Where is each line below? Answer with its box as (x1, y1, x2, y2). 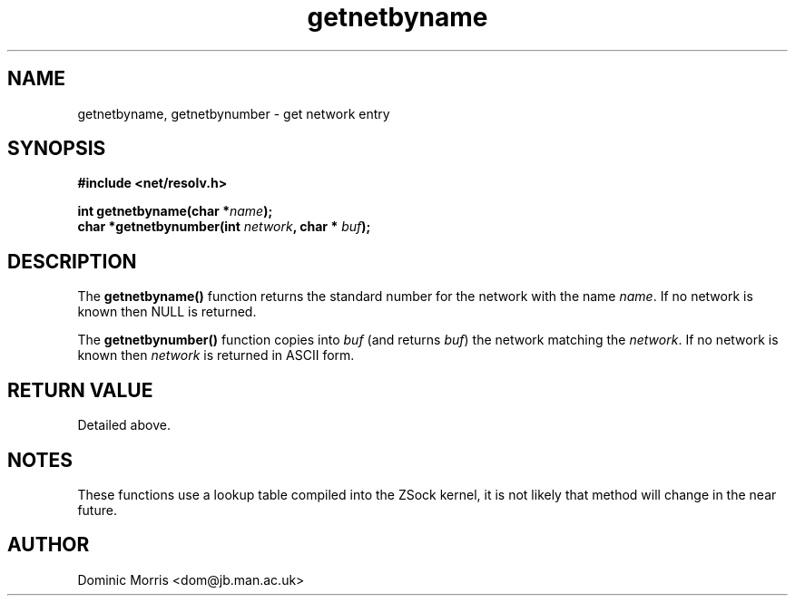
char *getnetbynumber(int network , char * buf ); (77, 219, 371, 235)
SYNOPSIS (7, 137, 106, 160)
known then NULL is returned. (77, 304, 257, 320)
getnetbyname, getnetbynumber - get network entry (77, 105, 390, 122)
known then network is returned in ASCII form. (77, 347, 355, 364)
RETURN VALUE (7, 378, 153, 402)
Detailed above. (77, 417, 171, 433)
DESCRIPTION (7, 249, 137, 273)
